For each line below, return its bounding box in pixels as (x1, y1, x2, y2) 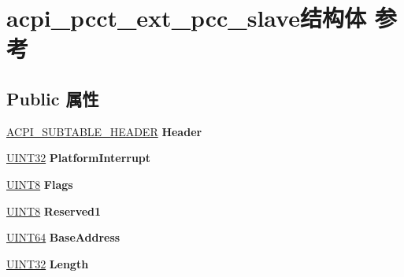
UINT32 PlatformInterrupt (6, 150, 151, 166)
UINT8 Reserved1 (6, 202, 102, 219)
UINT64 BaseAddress (6, 229, 120, 246)
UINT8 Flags (6, 175, 73, 192)
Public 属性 (6, 86, 99, 110)
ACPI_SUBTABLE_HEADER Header (6, 123, 202, 139)
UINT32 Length (6, 255, 89, 271)
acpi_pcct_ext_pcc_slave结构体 (6, 2, 366, 34)
